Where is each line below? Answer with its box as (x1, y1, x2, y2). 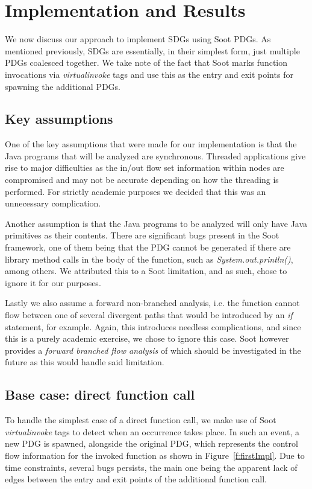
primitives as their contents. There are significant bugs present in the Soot (5, 229, 279, 241)
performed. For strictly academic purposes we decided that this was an (5, 185, 266, 197)
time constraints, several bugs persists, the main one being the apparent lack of (5, 461, 298, 473)
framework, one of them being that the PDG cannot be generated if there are (5, 241, 291, 254)
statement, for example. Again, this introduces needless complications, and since (5, 320, 301, 333)
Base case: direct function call (5, 385, 195, 404)
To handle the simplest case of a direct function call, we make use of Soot (5, 414, 276, 426)
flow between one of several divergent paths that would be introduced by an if (5, 308, 293, 321)
